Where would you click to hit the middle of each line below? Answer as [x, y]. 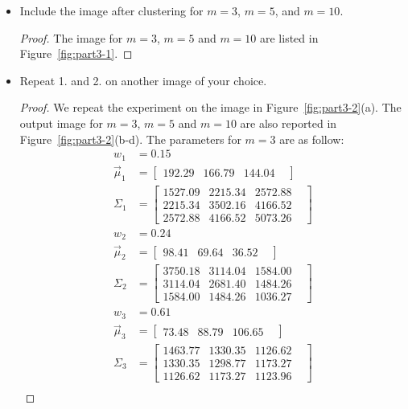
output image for [61, 123]
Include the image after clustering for [111, 10]
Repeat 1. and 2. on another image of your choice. [143, 80]
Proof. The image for [71, 37]
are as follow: [312, 139]
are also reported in [288, 123]
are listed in [289, 37]
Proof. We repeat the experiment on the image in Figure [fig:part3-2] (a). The [210, 107]
